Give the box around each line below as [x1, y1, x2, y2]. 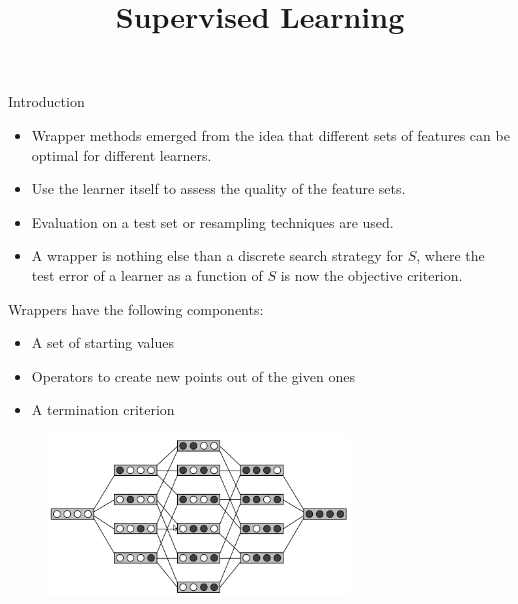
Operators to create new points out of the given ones [31, 365, 355, 386]
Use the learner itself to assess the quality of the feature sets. [31, 178, 406, 199]
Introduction [8, 91, 85, 112]
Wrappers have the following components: [8, 298, 264, 319]
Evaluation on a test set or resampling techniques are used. [31, 211, 394, 232]
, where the [416, 245, 485, 266]
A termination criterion [31, 399, 175, 420]
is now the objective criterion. [280, 264, 463, 285]
